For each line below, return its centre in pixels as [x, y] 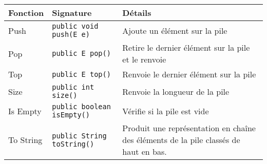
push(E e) [71, 34]
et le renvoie [144, 59]
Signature [72, 13]
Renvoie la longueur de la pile [176, 91]
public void [75, 26]
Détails [137, 13]
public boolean [81, 107]
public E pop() [81, 53]
